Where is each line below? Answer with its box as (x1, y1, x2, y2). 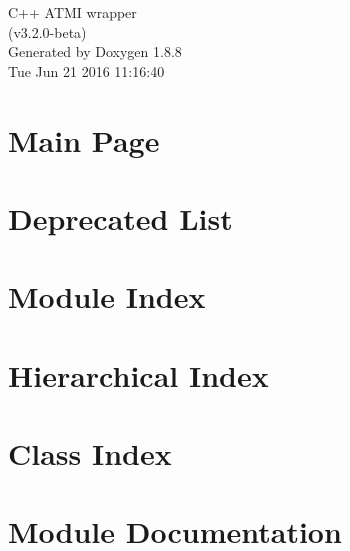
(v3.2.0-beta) (8, 21, 87, 42)
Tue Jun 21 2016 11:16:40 (8, 60, 165, 81)
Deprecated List (8, 197, 233, 238)
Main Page (8, 119, 160, 160)
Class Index (8, 433, 172, 474)
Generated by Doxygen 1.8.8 (8, 41, 182, 62)
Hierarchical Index (8, 354, 269, 395)
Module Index (8, 276, 206, 317)
